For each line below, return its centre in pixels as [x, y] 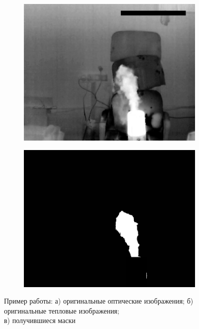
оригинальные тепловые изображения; [62, 310]
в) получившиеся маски [40, 320]
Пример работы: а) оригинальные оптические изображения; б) [99, 301]
